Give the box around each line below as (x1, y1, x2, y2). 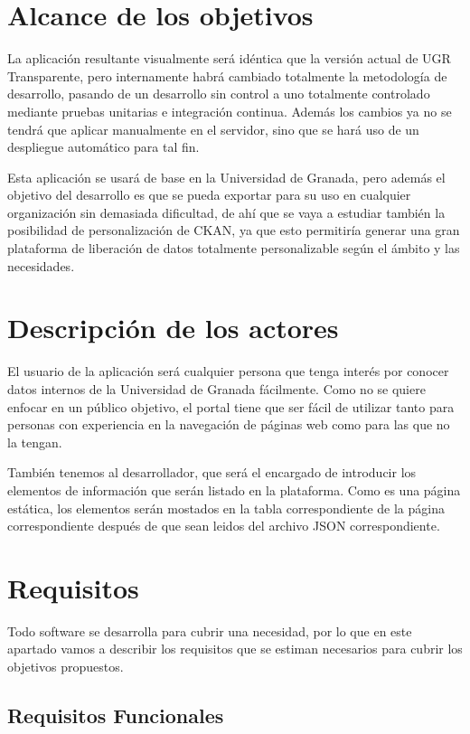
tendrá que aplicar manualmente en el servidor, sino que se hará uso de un (7, 119, 419, 138)
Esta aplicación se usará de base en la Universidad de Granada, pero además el (7, 167, 446, 186)
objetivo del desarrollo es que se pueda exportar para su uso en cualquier (7, 185, 411, 204)
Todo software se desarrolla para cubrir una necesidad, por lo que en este (7, 621, 412, 640)
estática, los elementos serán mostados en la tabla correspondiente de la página (7, 498, 445, 517)
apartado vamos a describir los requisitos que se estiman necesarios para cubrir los (7, 639, 463, 658)
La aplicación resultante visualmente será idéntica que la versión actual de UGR (7, 49, 451, 68)
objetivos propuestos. (7, 657, 124, 676)
